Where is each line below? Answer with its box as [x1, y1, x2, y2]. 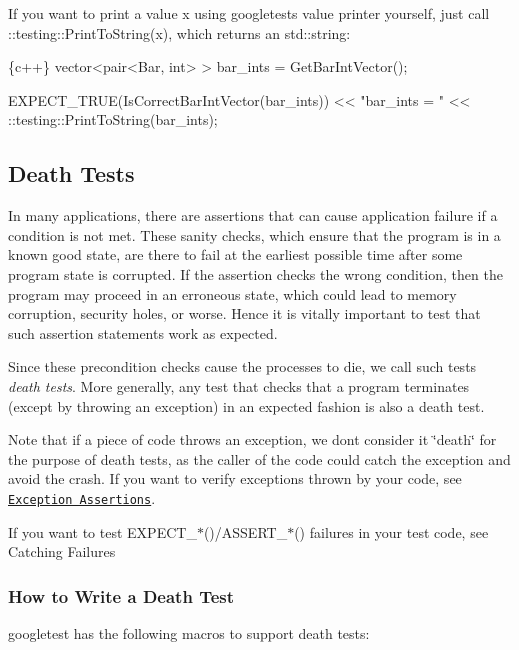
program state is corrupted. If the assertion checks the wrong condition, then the [8, 263, 503, 284]
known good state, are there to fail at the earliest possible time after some [8, 244, 463, 265]
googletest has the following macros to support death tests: [8, 622, 370, 643]
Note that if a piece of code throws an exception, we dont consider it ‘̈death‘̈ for [8, 429, 497, 450]
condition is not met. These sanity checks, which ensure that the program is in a [8, 224, 501, 245]
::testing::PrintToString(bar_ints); [8, 109, 218, 130]
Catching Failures [8, 541, 116, 562]
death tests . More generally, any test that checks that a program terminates [8, 375, 470, 396]
